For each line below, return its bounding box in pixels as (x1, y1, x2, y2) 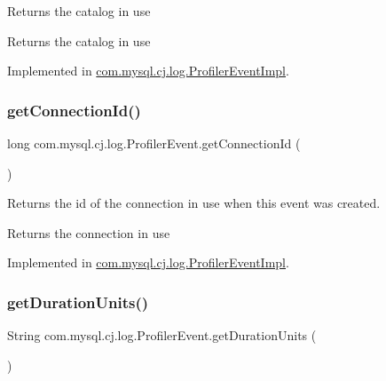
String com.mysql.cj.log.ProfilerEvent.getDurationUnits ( (7, 326, 317, 345)
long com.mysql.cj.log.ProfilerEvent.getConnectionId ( (7, 134, 301, 152)
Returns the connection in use (7, 223, 170, 242)
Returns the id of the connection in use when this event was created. (7, 194, 381, 212)
